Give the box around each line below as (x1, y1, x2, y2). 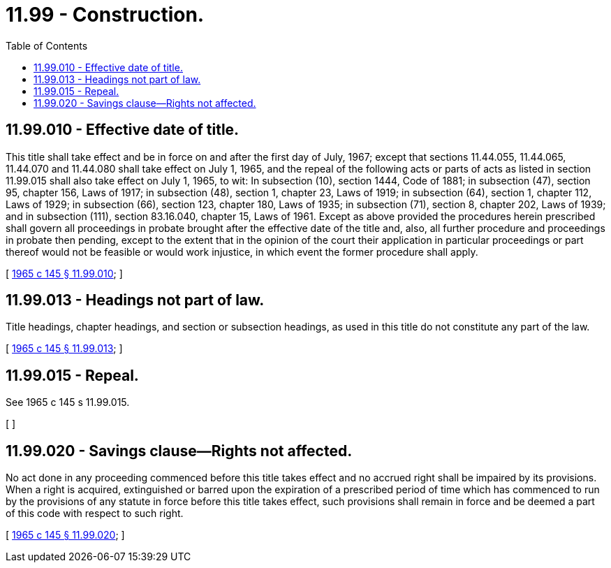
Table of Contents (6, 39, 88, 52)
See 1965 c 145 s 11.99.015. (6, 396, 130, 409)
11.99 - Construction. (6, 3, 205, 27)
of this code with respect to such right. (6, 507, 184, 520)
